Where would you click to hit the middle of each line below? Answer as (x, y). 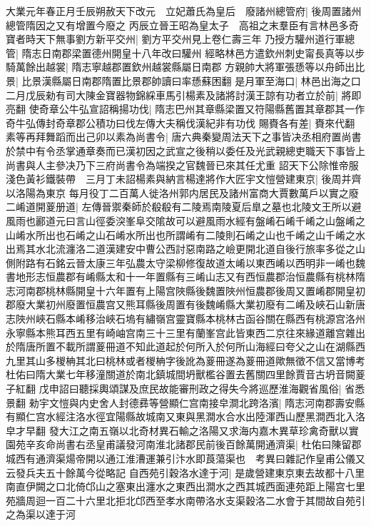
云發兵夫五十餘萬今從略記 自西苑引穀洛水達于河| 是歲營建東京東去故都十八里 (185, 472)
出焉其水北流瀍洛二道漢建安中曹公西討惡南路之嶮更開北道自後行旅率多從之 (181, 249)
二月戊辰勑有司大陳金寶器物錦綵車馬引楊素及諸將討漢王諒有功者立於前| (172, 95)
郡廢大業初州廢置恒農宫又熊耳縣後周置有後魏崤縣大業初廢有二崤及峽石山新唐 (185, 304)
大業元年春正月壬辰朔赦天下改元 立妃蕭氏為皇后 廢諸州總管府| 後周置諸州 (184, 11)
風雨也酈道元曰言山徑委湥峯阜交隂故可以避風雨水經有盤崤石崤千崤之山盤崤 (181, 220)
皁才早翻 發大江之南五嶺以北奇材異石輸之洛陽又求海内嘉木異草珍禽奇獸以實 (182, 430)
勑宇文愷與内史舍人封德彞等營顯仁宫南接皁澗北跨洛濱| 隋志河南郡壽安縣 (197, 402)
